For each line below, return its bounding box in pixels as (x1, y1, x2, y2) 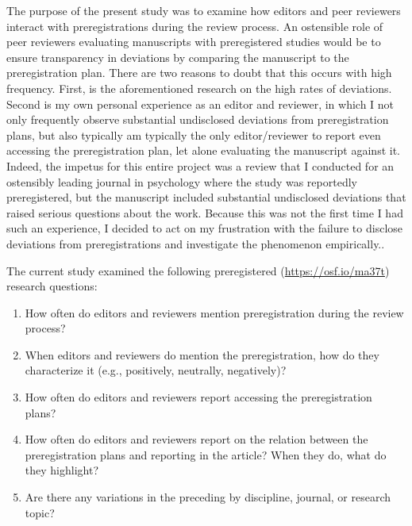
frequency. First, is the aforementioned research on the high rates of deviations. (6, 79, 392, 96)
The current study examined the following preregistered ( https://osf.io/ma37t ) (6, 262, 390, 278)
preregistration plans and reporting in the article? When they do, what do (25, 446, 387, 463)
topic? (25, 504, 55, 520)
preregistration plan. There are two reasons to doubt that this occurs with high (6, 64, 392, 81)
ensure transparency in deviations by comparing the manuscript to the (6, 48, 349, 65)
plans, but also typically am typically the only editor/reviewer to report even (6, 126, 381, 143)
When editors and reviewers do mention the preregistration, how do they (25, 346, 379, 363)
